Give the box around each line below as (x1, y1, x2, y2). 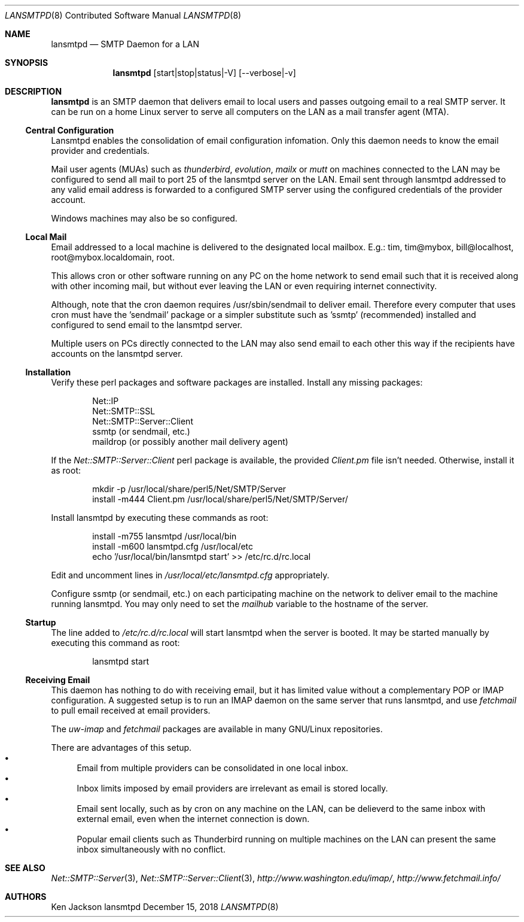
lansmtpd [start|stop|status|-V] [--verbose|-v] (112, 68, 296, 78)
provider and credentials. (51, 145, 150, 156)
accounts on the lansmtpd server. (51, 348, 183, 359)
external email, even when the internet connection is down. (77, 814, 310, 824)
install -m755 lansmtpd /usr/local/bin (92, 531, 237, 541)
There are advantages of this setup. (51, 742, 192, 753)
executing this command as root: (51, 638, 180, 648)
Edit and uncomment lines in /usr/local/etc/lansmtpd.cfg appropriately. (51, 570, 330, 580)
